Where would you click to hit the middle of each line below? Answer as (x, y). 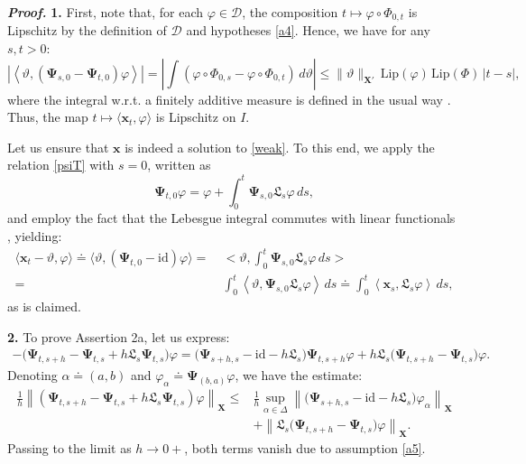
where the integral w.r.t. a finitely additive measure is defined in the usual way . (229, 99)
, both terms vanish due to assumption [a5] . (305, 448)
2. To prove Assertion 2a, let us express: (119, 336)
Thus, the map (48, 117)
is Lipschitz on (196, 117)
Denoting (32, 375)
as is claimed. (44, 306)
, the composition (290, 12)
